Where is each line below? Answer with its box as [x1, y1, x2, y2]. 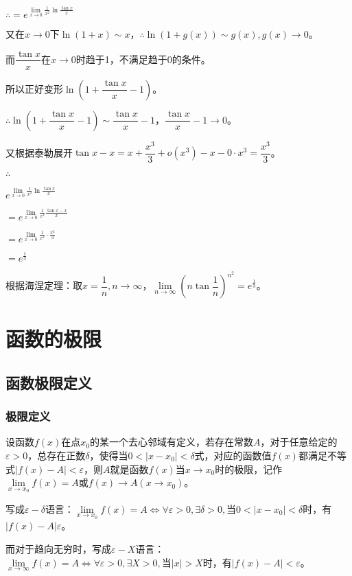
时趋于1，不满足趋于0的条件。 [75, 51, 211, 66]
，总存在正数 [27, 448, 86, 462]
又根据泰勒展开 [5, 145, 73, 159]
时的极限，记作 [215, 461, 283, 476]
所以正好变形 [5, 81, 63, 95]
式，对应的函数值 [194, 448, 272, 462]
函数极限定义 [5, 371, 92, 393]
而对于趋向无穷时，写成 [5, 542, 111, 555]
